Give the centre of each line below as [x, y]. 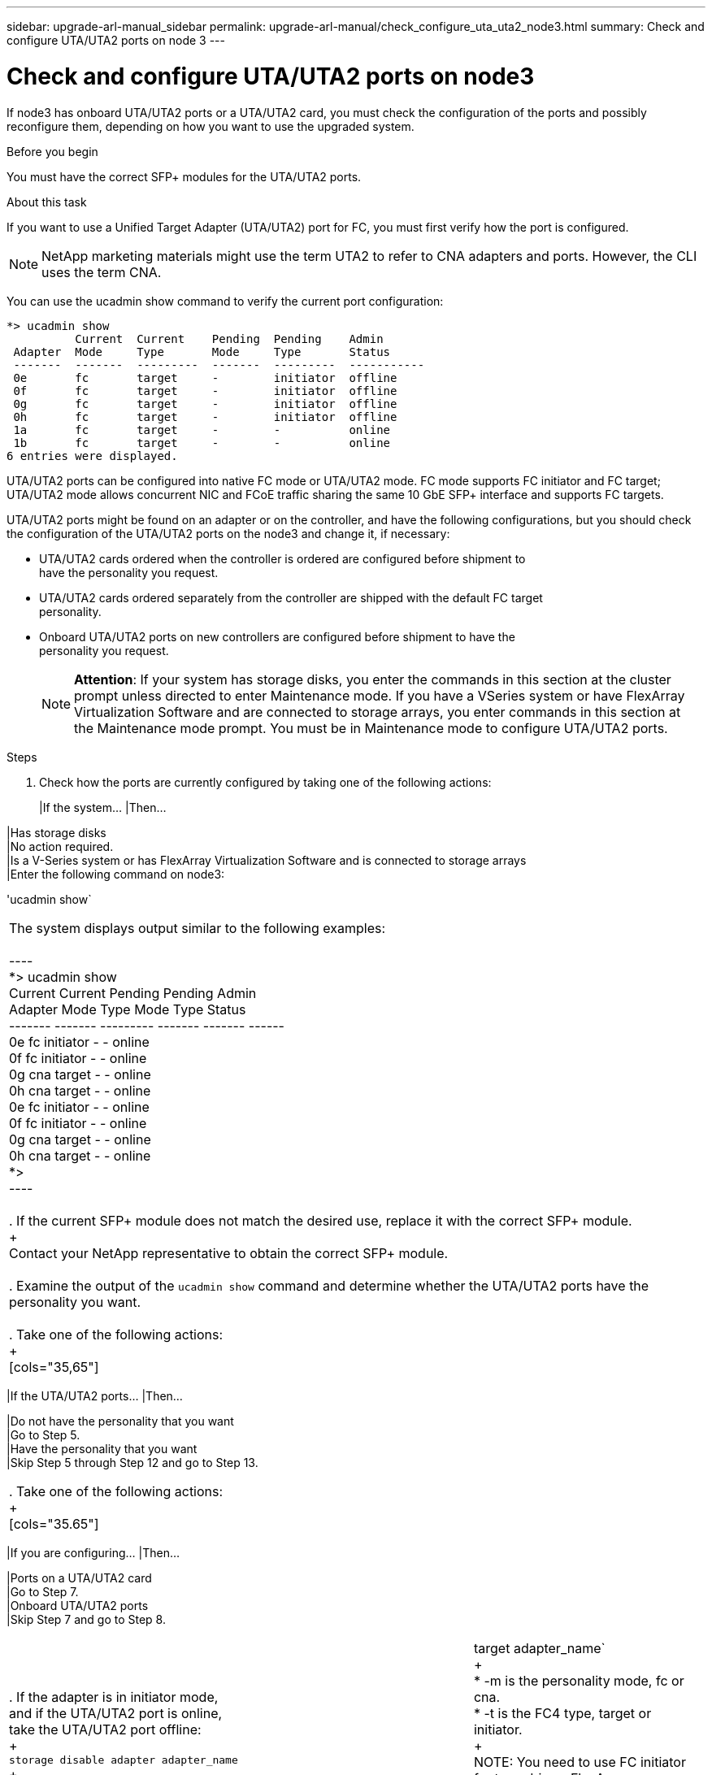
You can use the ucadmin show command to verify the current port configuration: [225, 301]
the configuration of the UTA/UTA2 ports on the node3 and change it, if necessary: [228, 533]
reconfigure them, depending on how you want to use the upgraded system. [211, 126]
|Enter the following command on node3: [116, 874]
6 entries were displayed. [92, 456]
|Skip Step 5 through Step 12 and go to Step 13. [132, 1462]
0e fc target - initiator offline [205, 378]
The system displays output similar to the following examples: [198, 928]
